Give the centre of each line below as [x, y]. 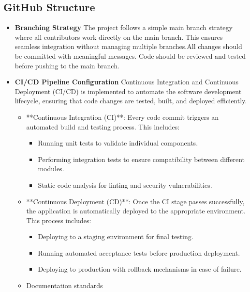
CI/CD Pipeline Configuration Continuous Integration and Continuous [127, 82]
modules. [51, 169]
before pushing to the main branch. [67, 65]
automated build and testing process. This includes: [103, 126]
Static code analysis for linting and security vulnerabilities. [125, 185]
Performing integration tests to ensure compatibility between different [141, 159]
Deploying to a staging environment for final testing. [116, 236]
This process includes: [59, 220]
